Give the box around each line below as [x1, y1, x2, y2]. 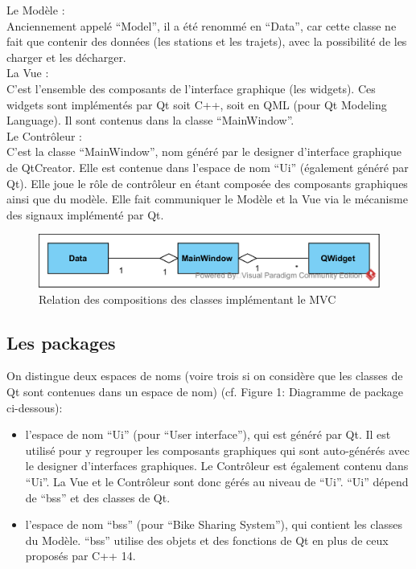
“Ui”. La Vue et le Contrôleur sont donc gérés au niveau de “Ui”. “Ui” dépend [25, 473, 409, 489]
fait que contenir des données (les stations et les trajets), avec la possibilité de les [6, 33, 407, 50]
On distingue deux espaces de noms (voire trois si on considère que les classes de [6, 367, 403, 384]
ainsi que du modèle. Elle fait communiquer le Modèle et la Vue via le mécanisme [6, 190, 408, 207]
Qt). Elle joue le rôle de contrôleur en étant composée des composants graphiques [6, 174, 408, 191]
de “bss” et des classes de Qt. [25, 489, 171, 506]
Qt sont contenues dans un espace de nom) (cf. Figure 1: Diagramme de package [6, 383, 404, 399]
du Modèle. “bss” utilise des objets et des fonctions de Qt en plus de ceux [25, 531, 389, 548]
